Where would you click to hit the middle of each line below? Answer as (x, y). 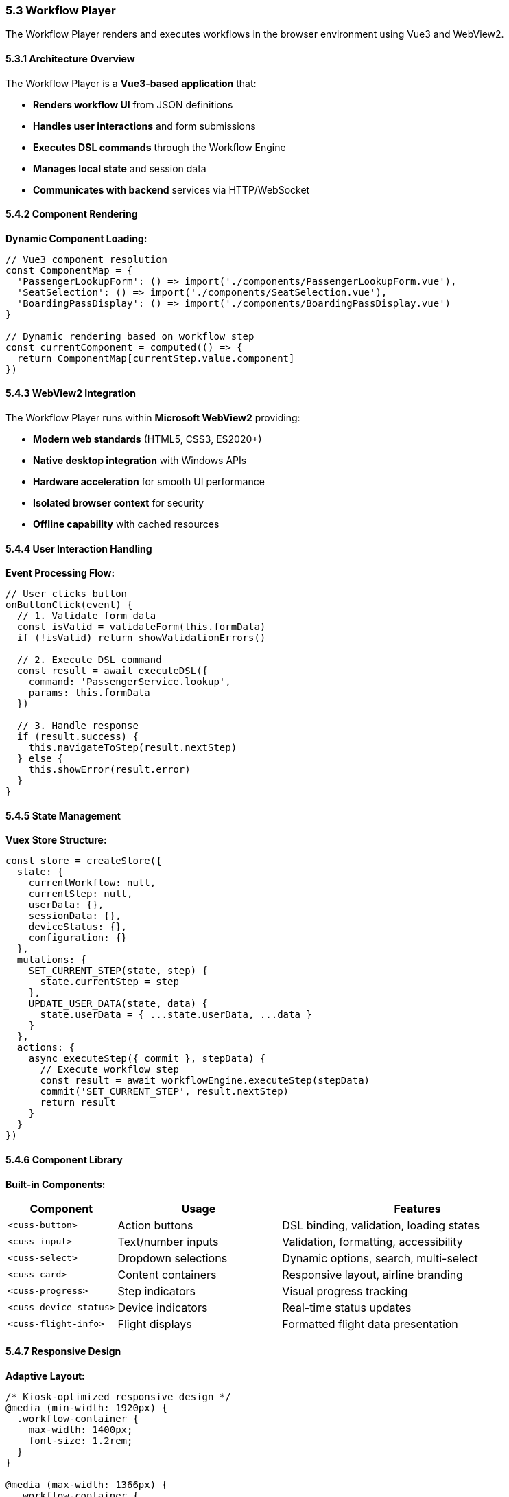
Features (417, 1208)
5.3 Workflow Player (61, 10)
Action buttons (155, 1225)
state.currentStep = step (109, 982)
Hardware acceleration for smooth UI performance (149, 482)
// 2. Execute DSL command (89, 660)
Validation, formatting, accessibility (372, 1241)
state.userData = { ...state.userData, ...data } (176, 1015)
